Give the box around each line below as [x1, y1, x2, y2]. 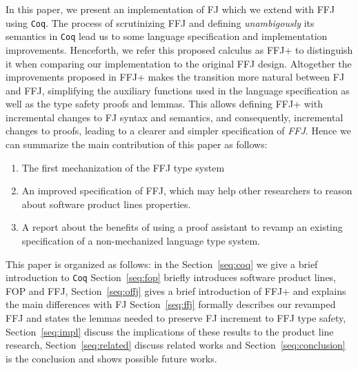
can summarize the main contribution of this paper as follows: [6, 137, 268, 152]
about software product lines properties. [21, 196, 191, 211]
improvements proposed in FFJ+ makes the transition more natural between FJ [6, 70, 345, 84]
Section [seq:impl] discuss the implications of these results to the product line [6, 324, 334, 338]
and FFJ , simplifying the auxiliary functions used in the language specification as [6, 83, 350, 97]
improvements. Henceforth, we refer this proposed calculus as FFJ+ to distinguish [6, 42, 353, 56]
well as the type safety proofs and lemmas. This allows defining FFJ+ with [6, 96, 323, 111]
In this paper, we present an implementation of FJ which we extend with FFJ [6, 2, 335, 16]
